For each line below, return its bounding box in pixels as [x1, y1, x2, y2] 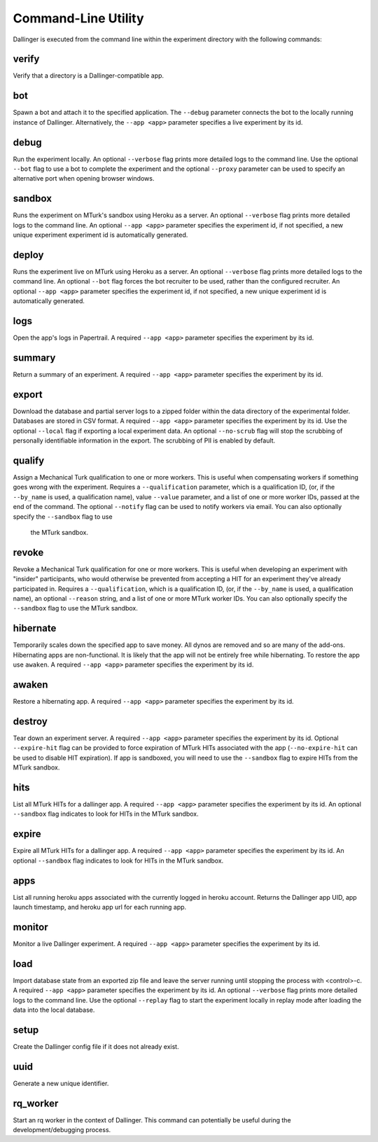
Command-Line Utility [13, 11, 144, 26]
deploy [13, 249, 44, 260]
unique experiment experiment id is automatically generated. [13, 231, 188, 239]
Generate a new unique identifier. [13, 1079, 109, 1087]
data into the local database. [13, 1005, 95, 1014]
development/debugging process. [13, 1126, 111, 1134]
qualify [13, 454, 45, 466]
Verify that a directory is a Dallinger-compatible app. [13, 71, 164, 80]
